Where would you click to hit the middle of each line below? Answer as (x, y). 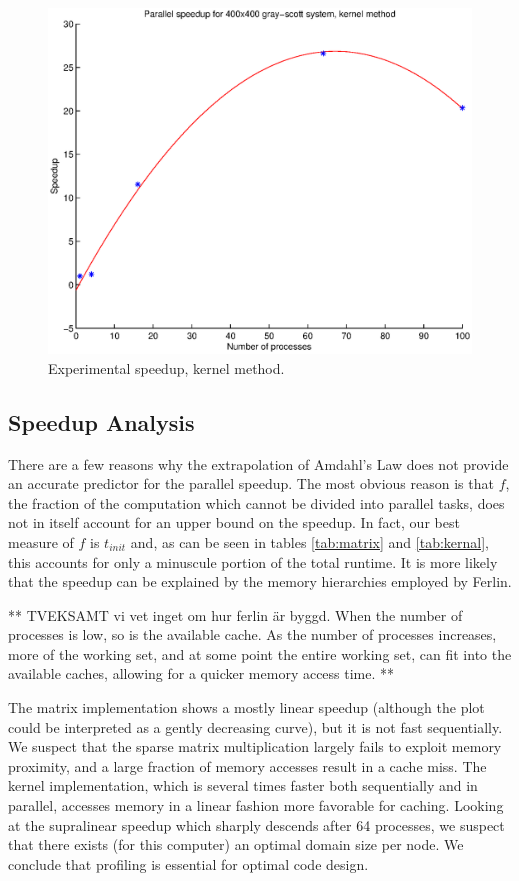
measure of (41, 541)
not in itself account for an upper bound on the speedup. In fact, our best (234, 522)
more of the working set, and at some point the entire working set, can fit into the (260, 653)
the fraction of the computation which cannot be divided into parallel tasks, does (256, 502)
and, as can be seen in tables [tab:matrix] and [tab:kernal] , (310, 541)
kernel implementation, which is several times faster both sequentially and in (243, 785)
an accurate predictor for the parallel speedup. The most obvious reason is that (251, 483)
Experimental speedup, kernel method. (166, 367)
